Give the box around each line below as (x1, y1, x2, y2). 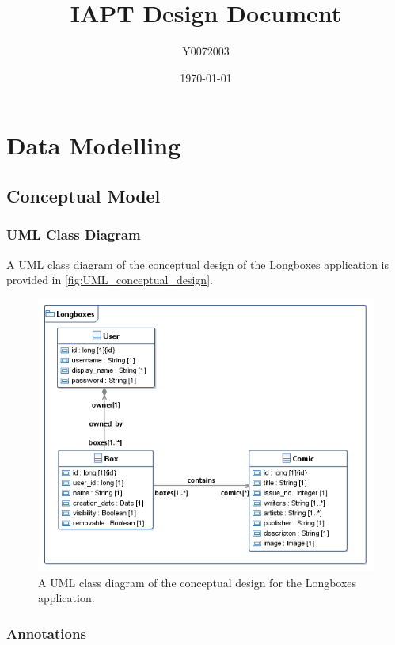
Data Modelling (6, 129, 181, 161)
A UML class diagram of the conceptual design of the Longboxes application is (6, 256, 389, 272)
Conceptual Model (6, 183, 161, 207)
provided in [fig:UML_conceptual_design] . (6, 271, 213, 288)
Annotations (6, 623, 86, 643)
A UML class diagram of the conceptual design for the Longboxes (38, 574, 357, 590)
